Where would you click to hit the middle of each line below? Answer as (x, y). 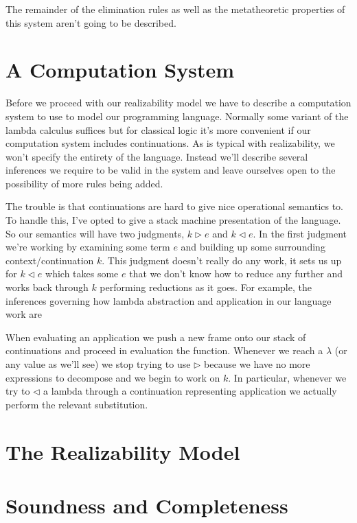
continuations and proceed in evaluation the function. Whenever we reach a (164, 350)
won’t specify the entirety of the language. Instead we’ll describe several (157, 156)
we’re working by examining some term (88, 247)
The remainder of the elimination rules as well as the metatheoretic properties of (175, 9)
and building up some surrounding (253, 247)
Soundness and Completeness (147, 505)
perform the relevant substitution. (77, 404)
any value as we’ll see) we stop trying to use (98, 364)
